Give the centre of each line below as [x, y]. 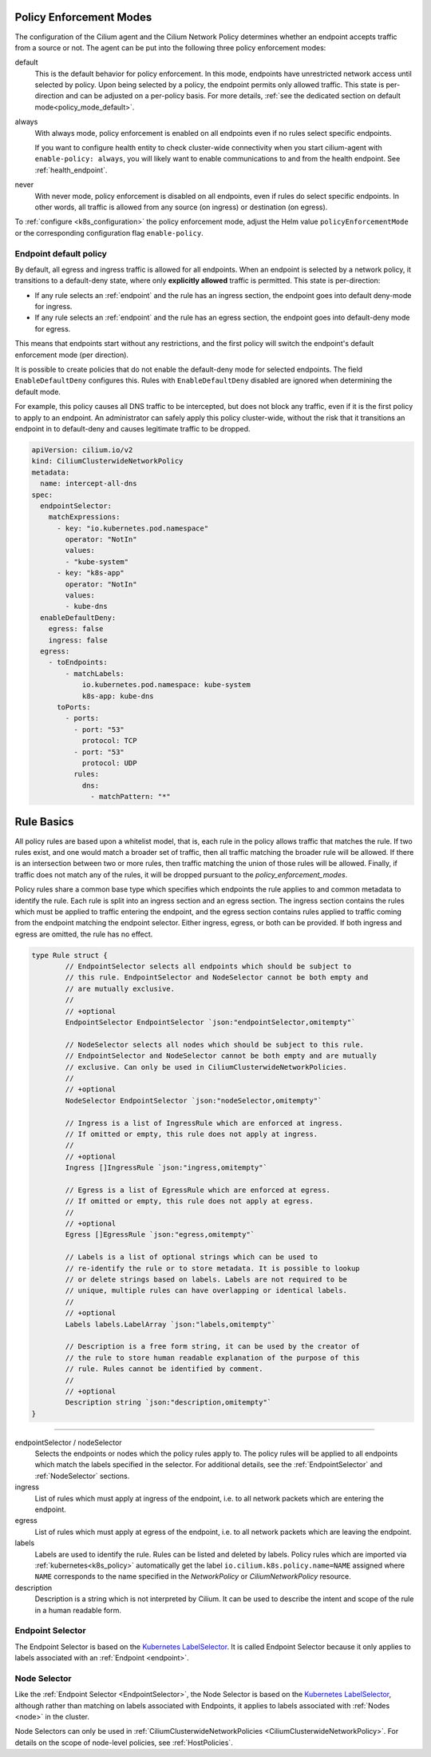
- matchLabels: [95, 674]
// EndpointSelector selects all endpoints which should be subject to [208, 966]
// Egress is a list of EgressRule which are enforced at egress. [198, 1190]
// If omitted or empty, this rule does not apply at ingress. [192, 1134]
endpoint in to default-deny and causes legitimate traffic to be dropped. [132, 428]
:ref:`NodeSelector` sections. [82, 1476]
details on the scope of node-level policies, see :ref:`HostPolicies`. [124, 1743]
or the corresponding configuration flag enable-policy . [109, 233]
